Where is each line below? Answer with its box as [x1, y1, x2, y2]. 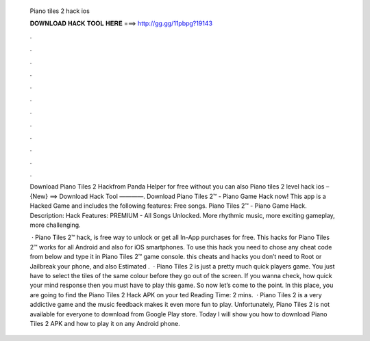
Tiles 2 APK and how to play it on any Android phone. [29, 319, 181, 327]
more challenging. [29, 221, 82, 229]
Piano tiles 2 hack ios [29, 7, 90, 15]
